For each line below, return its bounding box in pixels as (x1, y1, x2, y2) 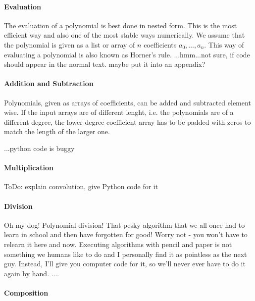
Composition (4, 287, 49, 298)
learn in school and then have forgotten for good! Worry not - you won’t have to (4, 229, 248, 240)
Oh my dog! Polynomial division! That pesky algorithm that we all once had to (4, 219, 245, 230)
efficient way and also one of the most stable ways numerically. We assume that (4, 30, 245, 40)
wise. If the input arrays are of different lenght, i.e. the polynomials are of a (4, 107, 234, 117)
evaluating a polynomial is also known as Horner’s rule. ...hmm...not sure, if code (4, 49, 250, 59)
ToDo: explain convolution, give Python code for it (4, 181, 158, 192)
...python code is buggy (4, 143, 75, 153)
